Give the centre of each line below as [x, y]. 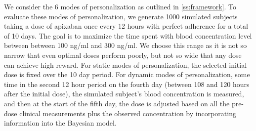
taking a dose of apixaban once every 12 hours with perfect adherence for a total [126, 26]
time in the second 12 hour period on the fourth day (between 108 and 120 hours [127, 84]
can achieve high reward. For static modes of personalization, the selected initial [126, 65]
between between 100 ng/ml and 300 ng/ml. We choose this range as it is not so [126, 45]
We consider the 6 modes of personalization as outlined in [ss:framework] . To [120, 6]
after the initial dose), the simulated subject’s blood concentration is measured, [124, 94]
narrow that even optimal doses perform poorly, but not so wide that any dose [123, 55]
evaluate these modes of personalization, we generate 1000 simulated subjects [121, 16]
